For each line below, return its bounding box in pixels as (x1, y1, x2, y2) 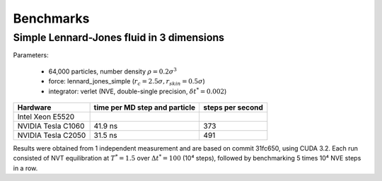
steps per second (203, 103, 263, 112)
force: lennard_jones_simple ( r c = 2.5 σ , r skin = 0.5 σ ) (48, 77, 205, 87)
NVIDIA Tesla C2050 (17, 130, 86, 140)
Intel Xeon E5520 (17, 112, 75, 122)
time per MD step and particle (93, 103, 196, 112)
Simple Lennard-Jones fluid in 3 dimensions (13, 31, 225, 44)
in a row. (13, 163, 38, 173)
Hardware (17, 103, 52, 112)
